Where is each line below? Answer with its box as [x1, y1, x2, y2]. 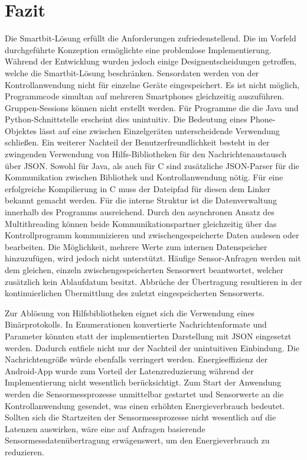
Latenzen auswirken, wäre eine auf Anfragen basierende [5, 422, 205, 435]
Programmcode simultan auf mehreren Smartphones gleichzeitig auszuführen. [5, 90, 285, 102]
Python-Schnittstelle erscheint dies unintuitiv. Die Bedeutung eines [5, 113, 247, 125]
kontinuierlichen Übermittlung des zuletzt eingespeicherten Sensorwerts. [5, 287, 264, 299]
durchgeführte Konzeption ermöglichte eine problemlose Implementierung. [5, 43, 272, 56]
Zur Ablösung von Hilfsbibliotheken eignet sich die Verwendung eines [5, 306, 255, 319]
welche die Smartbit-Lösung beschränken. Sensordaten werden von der [5, 66, 259, 79]
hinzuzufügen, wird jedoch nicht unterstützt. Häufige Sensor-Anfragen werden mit [5, 252, 301, 264]
